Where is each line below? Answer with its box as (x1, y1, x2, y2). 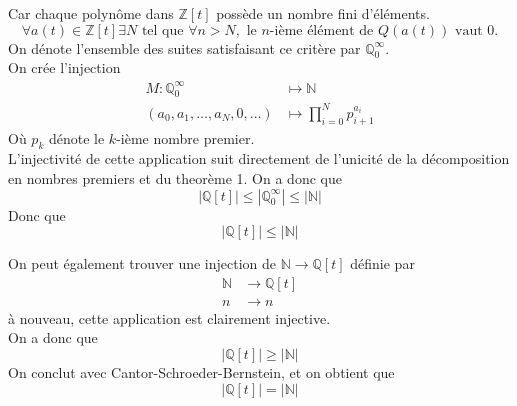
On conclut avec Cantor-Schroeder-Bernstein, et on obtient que (8, 362, 395, 383)
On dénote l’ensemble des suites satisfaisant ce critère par (8, 37, 361, 58)
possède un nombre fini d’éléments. (216, 3, 430, 23)
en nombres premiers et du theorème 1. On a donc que (8, 168, 342, 189)
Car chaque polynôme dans (8, 3, 174, 23)
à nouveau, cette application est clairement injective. (8, 307, 331, 328)
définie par (350, 253, 415, 274)
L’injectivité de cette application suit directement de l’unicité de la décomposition (8, 148, 510, 169)
